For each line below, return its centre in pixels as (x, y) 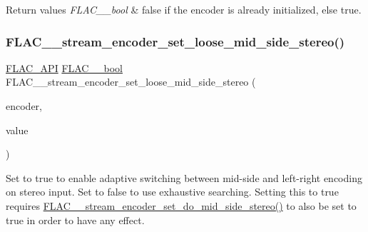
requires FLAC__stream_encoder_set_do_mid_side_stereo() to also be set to (181, 205)
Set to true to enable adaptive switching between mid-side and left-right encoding (184, 177)
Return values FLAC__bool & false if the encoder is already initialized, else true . (184, 9)
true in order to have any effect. (75, 220)
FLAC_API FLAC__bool (64, 67)
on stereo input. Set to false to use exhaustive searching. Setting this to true (172, 192)
